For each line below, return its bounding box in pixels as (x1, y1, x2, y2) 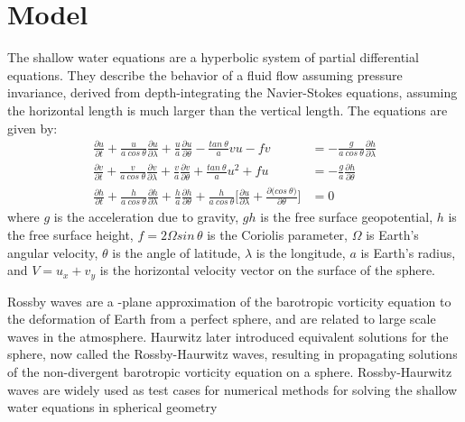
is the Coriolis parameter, (207, 225, 348, 244)
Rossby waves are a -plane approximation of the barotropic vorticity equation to (7, 291, 451, 310)
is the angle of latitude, (112, 243, 241, 261)
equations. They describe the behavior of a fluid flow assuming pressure (7, 65, 403, 84)
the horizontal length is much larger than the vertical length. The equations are (7, 100, 448, 119)
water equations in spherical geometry (7, 398, 218, 417)
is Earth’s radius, (360, 243, 456, 261)
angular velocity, (7, 243, 98, 261)
